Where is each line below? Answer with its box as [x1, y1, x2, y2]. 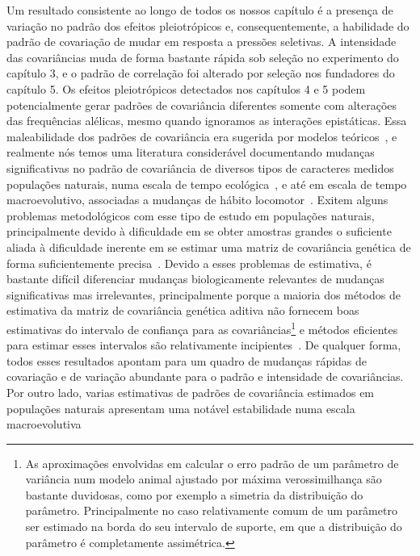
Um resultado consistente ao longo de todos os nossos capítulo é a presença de [6, 2, 393, 18]
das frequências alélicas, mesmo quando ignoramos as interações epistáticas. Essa [6, 112, 407, 129]
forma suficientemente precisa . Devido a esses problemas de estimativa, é [6, 254, 372, 271]
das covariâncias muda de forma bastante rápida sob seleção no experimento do [6, 48, 399, 65]
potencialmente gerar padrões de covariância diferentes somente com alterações [6, 96, 397, 113]
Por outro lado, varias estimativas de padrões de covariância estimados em [6, 383, 375, 400]
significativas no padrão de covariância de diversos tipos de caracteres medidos [6, 159, 394, 176]
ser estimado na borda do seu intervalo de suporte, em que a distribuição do [25, 518, 402, 535]
